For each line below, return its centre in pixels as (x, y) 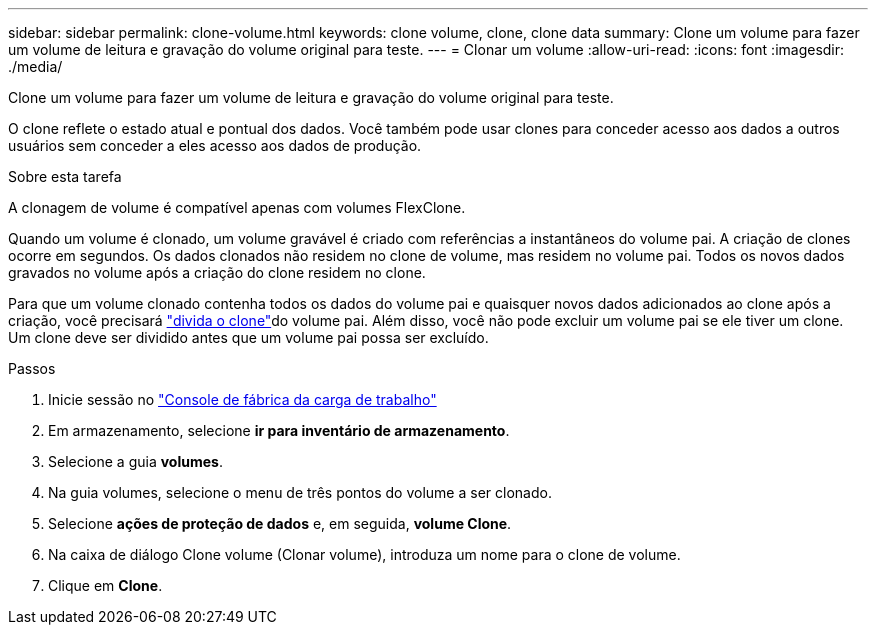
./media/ (35, 66)
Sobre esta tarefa (65, 176)
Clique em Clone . (105, 585)
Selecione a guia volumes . (135, 461)
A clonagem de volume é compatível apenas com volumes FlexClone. (237, 207)
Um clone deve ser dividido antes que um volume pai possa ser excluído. (248, 337)
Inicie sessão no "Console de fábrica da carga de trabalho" (242, 399)
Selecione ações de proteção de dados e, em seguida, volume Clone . (280, 523)
